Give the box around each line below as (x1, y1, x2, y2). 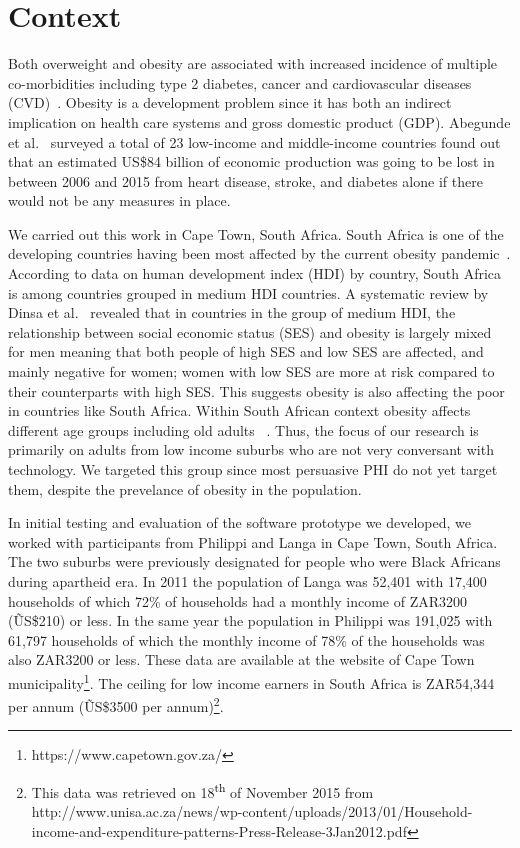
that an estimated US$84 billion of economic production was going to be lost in (8, 151, 495, 172)
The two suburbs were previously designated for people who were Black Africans (8, 551, 501, 572)
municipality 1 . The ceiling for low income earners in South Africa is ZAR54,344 (8, 669, 495, 693)
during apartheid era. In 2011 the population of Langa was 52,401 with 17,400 (8, 570, 487, 591)
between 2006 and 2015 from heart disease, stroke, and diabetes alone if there (8, 170, 483, 191)
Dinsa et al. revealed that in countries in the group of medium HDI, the (8, 302, 456, 323)
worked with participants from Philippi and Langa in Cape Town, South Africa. (8, 531, 498, 552)
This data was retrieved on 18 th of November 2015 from (31, 779, 374, 802)
